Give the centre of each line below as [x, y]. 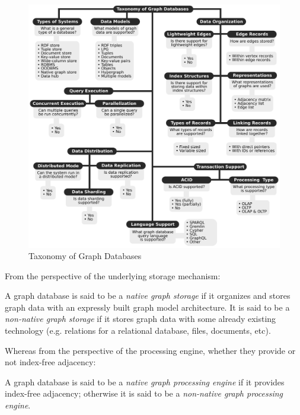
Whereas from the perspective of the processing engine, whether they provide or [150, 350]
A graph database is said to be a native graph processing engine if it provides [145, 382]
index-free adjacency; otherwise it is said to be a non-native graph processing [144, 393]
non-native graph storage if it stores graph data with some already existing [141, 319]
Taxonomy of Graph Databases [85, 256]
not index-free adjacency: [50, 362]
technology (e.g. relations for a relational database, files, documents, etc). [138, 331]
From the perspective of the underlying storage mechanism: [113, 275]
